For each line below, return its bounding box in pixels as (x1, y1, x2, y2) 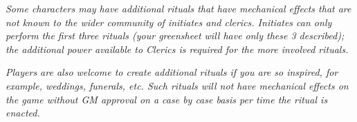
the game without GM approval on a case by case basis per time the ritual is (6, 92, 328, 106)
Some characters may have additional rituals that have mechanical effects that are (6, 1, 351, 15)
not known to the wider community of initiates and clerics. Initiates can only (6, 14, 332, 29)
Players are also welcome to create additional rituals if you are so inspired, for (6, 65, 338, 79)
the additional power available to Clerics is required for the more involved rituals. (6, 41, 349, 56)
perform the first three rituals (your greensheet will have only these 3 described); (6, 28, 345, 43)
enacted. (6, 105, 40, 120)
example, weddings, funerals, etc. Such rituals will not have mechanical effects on (6, 78, 349, 92)
